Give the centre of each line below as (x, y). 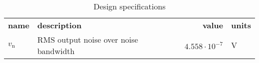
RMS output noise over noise (88, 39)
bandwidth (56, 51)
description (59, 25)
